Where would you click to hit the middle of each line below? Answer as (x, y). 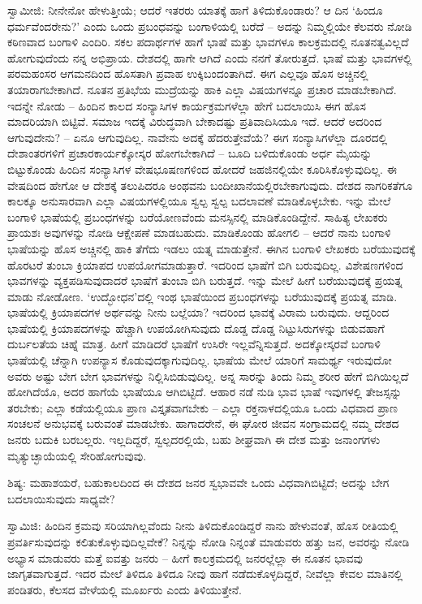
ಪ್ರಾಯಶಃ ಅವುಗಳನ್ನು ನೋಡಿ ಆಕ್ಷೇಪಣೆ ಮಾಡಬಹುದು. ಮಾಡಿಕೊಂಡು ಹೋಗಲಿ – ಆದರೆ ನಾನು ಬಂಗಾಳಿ (199, 233)
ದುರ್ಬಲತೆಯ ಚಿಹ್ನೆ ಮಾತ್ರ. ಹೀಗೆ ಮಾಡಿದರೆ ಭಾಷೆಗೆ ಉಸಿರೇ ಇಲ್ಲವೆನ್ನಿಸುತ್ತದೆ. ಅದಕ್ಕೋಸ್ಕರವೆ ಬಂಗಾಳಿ (194, 344)
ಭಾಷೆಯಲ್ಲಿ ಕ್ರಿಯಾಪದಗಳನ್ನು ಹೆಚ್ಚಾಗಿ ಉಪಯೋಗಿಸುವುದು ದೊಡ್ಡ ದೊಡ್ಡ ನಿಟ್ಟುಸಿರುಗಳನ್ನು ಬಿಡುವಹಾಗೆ (196, 328)
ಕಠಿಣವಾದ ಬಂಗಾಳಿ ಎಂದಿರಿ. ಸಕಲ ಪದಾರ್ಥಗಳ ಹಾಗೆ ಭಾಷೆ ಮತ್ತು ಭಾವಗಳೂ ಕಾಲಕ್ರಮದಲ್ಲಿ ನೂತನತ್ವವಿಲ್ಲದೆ (208, 42)
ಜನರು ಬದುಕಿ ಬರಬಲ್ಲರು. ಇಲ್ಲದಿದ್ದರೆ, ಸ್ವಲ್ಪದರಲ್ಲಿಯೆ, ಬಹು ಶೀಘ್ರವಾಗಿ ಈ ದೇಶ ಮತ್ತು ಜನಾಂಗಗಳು (194, 440)
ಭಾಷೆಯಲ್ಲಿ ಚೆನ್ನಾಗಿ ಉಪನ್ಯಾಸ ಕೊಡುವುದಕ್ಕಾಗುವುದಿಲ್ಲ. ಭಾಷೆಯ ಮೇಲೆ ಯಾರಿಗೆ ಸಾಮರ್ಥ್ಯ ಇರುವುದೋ (200, 360)
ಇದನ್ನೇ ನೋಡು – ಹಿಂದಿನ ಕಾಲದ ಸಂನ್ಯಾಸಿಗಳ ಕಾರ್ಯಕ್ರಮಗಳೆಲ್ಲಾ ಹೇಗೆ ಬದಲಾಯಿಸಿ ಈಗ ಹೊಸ (187, 105)
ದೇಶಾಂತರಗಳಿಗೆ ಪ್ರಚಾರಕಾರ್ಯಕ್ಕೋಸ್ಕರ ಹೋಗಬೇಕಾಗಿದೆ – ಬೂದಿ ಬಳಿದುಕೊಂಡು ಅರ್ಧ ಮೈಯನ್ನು (190, 153)
